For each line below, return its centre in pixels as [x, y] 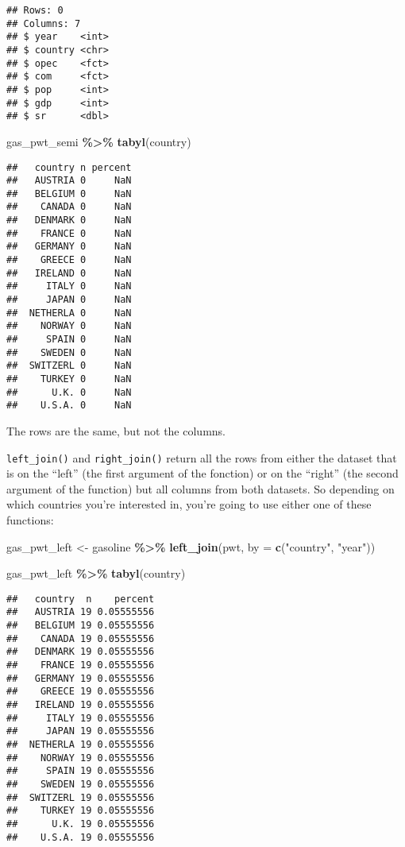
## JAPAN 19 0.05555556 [81, 731]
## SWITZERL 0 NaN [69, 366]
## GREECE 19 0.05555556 [81, 692]
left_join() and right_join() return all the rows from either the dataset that [202, 457]
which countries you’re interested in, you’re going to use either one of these [189, 504]
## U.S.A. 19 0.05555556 [81, 837]
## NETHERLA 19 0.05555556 [81, 745]
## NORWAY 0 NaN [69, 326]
